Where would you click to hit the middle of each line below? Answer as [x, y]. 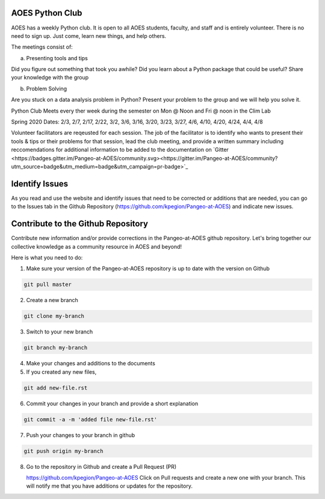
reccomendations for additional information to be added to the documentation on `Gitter [120, 150]
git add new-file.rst [56, 388]
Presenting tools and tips [57, 58]
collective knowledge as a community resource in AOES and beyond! [97, 246]
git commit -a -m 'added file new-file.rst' [91, 419]
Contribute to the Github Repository [80, 224]
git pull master [48, 285]
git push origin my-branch [63, 451]
